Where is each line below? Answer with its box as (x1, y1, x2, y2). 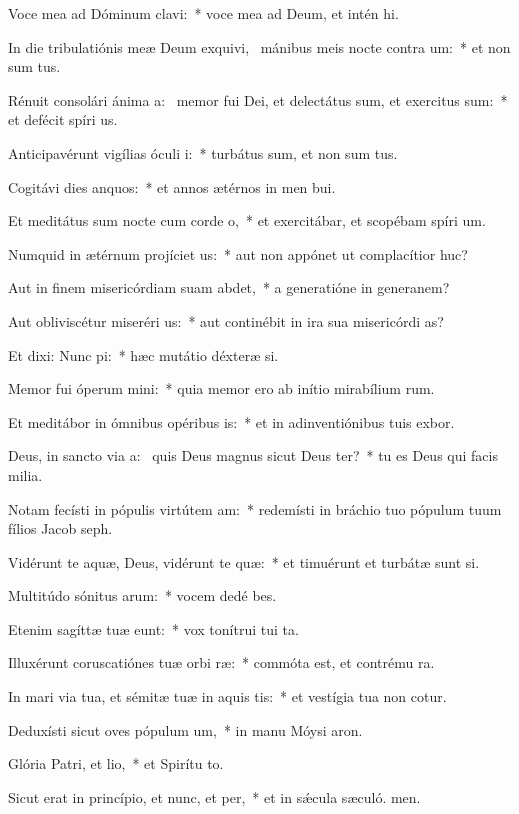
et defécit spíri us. (8, 109, 118, 130)
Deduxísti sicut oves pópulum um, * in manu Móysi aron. (8, 719, 363, 740)
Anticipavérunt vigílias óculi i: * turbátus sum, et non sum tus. (8, 142, 398, 163)
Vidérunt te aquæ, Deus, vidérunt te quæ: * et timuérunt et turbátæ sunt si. (8, 551, 480, 572)
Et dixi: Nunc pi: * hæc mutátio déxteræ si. (8, 344, 279, 365)
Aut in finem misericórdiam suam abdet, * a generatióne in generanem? (8, 277, 450, 298)
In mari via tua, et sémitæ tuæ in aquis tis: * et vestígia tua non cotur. (8, 686, 447, 707)
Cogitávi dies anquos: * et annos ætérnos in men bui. (8, 176, 336, 197)
